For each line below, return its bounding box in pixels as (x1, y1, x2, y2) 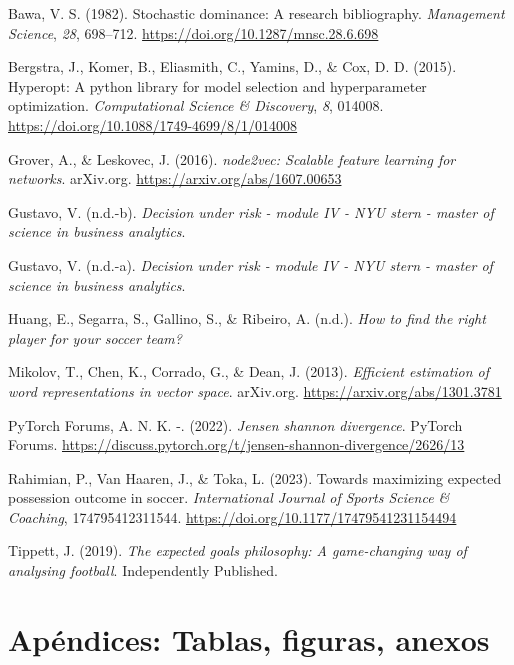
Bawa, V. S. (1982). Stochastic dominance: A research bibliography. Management (8, 3, 505, 23)
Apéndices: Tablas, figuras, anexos (8, 618, 490, 659)
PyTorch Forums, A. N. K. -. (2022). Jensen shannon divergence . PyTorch (8, 414, 463, 435)
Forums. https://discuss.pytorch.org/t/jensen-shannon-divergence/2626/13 (8, 434, 465, 455)
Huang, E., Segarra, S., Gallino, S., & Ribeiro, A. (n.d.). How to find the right (8, 308, 486, 329)
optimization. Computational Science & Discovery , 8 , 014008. (8, 95, 384, 116)
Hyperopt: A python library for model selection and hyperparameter (8, 75, 427, 96)
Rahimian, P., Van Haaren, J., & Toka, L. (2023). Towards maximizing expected (8, 467, 502, 488)
